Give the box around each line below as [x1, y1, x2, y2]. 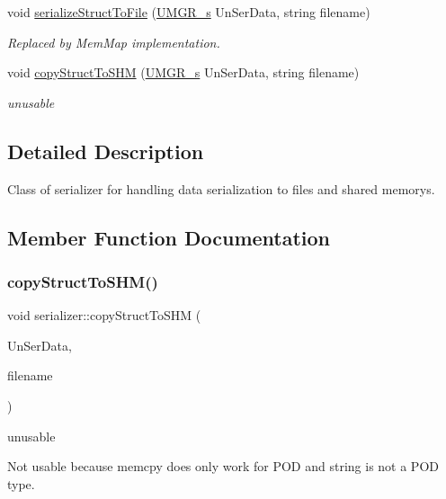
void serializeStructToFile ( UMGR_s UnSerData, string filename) [7, 3, 370, 21]
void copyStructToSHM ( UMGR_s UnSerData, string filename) [7, 63, 360, 82]
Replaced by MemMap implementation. [7, 32, 220, 51]
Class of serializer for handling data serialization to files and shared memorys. [7, 179, 435, 198]
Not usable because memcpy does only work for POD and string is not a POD [7, 457, 439, 476]
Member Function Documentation [7, 223, 331, 251]
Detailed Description [7, 137, 204, 165]
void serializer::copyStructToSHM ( [7, 306, 201, 325]
